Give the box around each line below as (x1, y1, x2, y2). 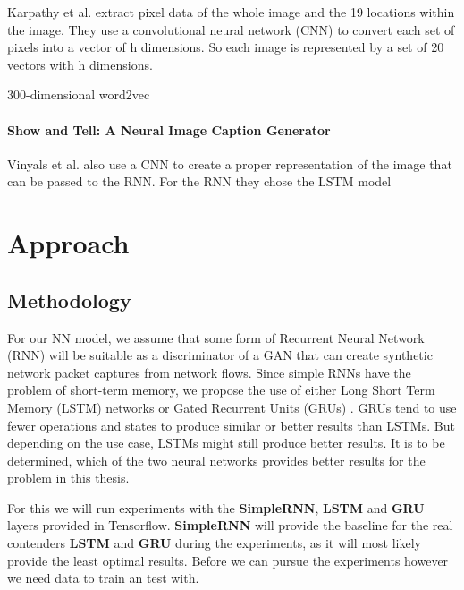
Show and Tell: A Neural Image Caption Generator (7, 120, 331, 139)
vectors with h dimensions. (7, 55, 153, 73)
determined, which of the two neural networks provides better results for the (7, 450, 426, 469)
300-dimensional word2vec (7, 85, 150, 104)
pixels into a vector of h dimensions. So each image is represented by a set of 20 (7, 38, 444, 56)
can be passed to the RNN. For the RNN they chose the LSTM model (7, 172, 392, 191)
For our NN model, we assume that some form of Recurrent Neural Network (7, 328, 425, 346)
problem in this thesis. (7, 468, 130, 487)
